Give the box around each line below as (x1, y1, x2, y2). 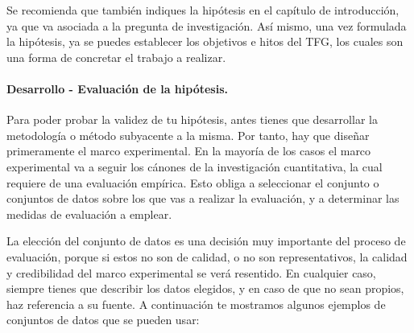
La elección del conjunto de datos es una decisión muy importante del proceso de (6, 232, 406, 249)
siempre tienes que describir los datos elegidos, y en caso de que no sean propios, (6, 280, 404, 297)
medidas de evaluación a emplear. (6, 205, 172, 222)
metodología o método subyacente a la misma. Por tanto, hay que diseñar (6, 126, 370, 143)
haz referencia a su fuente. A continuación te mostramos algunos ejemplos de (6, 295, 386, 312)
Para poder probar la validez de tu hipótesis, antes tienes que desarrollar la (6, 111, 378, 128)
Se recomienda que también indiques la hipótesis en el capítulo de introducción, (6, 2, 400, 18)
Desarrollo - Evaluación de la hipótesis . (6, 80, 229, 97)
